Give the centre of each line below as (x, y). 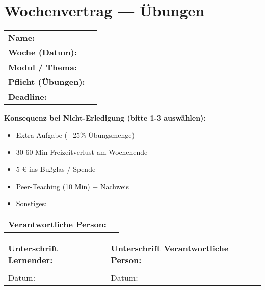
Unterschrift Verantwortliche (170, 248)
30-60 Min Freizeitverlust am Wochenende (82, 152)
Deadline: (28, 97)
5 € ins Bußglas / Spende (56, 169)
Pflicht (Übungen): (47, 82)
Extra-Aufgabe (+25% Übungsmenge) (75, 135)
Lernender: (31, 259)
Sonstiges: (31, 203)
